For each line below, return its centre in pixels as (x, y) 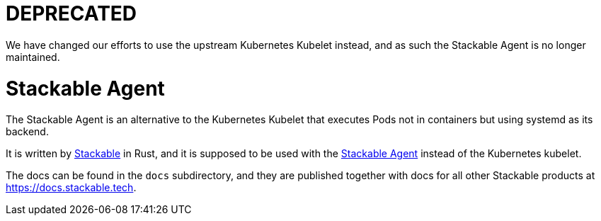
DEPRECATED (71, 13)
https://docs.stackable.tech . (71, 188)
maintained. (33, 57)
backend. (27, 132)
